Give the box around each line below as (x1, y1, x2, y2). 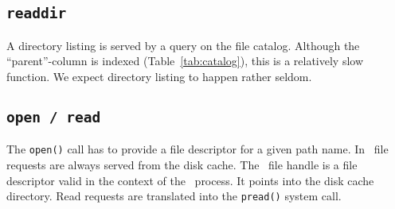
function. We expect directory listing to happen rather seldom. (6, 68, 312, 84)
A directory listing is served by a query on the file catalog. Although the (6, 37, 360, 53)
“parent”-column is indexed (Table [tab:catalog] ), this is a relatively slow (6, 52, 364, 69)
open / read (6, 108, 101, 126)
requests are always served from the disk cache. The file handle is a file (6, 157, 358, 172)
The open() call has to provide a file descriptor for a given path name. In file (6, 141, 389, 157)
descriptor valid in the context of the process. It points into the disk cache (6, 172, 374, 188)
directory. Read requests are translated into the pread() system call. (6, 188, 342, 204)
